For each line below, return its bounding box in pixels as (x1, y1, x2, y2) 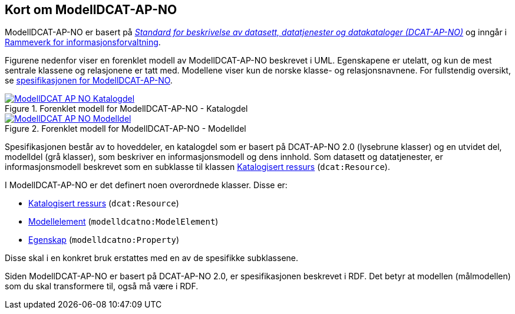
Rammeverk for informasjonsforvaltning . (5, 37, 161, 48)
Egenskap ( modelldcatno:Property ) (28, 235, 180, 245)
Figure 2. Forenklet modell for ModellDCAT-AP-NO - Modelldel (5, 123, 246, 134)
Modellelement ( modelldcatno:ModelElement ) (28, 216, 219, 227)
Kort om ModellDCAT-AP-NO (5, 2, 177, 17)
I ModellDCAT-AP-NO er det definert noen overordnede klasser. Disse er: (5, 180, 288, 191)
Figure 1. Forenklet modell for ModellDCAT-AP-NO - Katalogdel (5, 103, 248, 114)
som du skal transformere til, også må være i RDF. (5, 281, 199, 292)
